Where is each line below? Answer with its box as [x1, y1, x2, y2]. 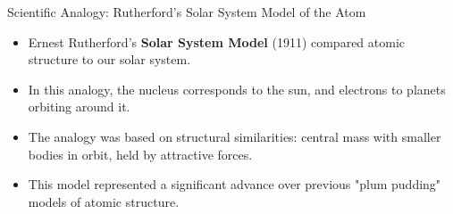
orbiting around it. [28, 97, 130, 116]
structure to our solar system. [28, 50, 191, 69]
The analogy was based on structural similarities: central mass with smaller [28, 127, 441, 145]
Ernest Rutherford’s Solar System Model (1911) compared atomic [28, 32, 406, 51]
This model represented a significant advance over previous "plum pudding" [28, 175, 441, 193]
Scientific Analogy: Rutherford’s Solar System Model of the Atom [7, 3, 366, 21]
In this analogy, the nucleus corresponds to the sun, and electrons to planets [28, 79, 446, 98]
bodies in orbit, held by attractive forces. [28, 144, 253, 163]
